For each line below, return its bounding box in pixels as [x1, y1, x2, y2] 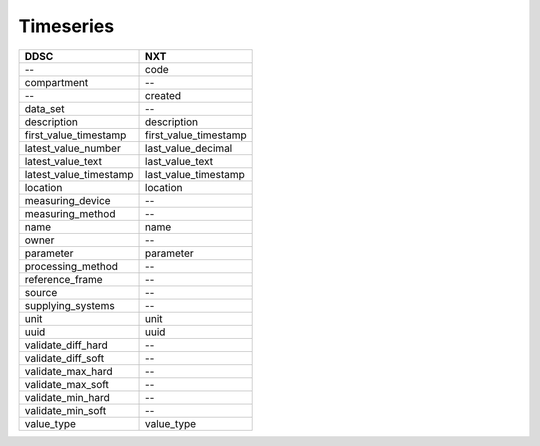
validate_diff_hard [24, 338, 109, 352]
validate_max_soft [24, 377, 110, 391]
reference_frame [24, 272, 104, 286]
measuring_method [24, 206, 116, 220]
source [24, 285, 58, 299]
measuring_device [24, 193, 111, 207]
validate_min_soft [24, 403, 107, 417]
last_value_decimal [145, 141, 233, 155]
